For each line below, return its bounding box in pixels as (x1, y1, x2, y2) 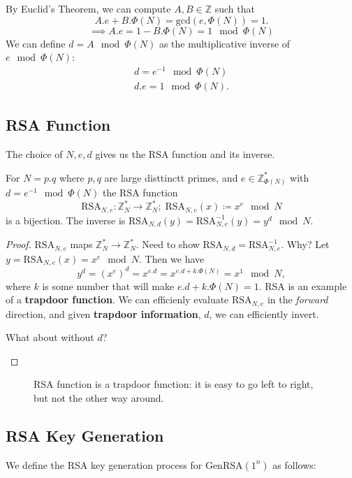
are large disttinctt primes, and (104, 170, 238, 184)
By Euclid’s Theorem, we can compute (6, 1, 171, 15)
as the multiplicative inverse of (159, 36, 291, 50)
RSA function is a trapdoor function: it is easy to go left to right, (34, 377, 314, 391)
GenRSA (205, 461, 243, 471)
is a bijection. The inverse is (6, 212, 126, 227)
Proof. (6, 237, 31, 252)
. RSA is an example (258, 278, 347, 293)
